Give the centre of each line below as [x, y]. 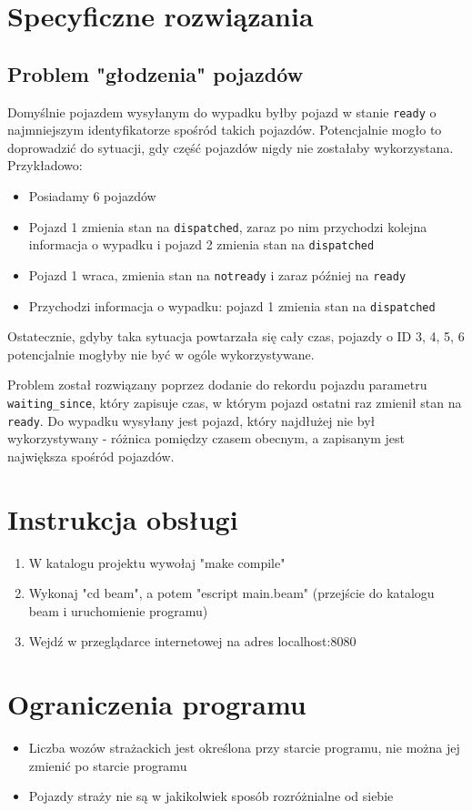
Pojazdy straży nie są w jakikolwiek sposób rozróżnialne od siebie [211, 796]
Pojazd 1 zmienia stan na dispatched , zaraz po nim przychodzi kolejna [228, 226]
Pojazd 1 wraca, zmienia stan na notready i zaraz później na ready [217, 274]
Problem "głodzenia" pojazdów [156, 73]
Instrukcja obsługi [123, 518]
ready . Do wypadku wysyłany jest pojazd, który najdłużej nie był [191, 420]
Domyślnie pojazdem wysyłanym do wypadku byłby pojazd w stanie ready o [222, 112]
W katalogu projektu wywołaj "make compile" [157, 562]
